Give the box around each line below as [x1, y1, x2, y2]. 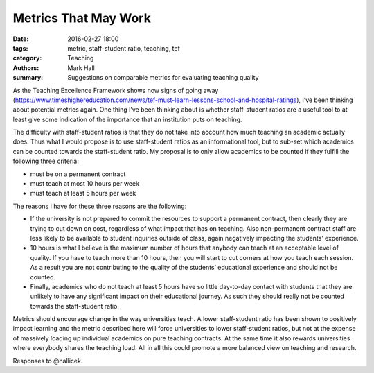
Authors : [12, 63, 39, 72]
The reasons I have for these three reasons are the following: [12, 202, 187, 210]
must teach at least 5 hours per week [30, 189, 136, 198]
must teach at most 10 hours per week [30, 180, 140, 188]
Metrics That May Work [12, 10, 152, 26]
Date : [12, 35, 29, 43]
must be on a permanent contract [30, 170, 126, 178]
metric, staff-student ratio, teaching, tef [67, 44, 180, 52]
